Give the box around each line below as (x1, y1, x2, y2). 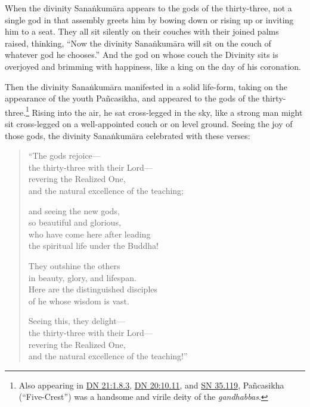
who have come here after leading (28, 227, 151, 240)
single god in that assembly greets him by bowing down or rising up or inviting (5, 13, 294, 26)
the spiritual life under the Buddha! (28, 239, 159, 252)
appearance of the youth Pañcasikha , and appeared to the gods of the (5, 92, 260, 104)
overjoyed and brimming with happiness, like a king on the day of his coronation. (5, 60, 301, 72)
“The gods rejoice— (28, 149, 101, 162)
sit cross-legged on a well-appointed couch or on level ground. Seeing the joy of (5, 118, 293, 129)
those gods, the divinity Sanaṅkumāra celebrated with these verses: (5, 129, 250, 141)
